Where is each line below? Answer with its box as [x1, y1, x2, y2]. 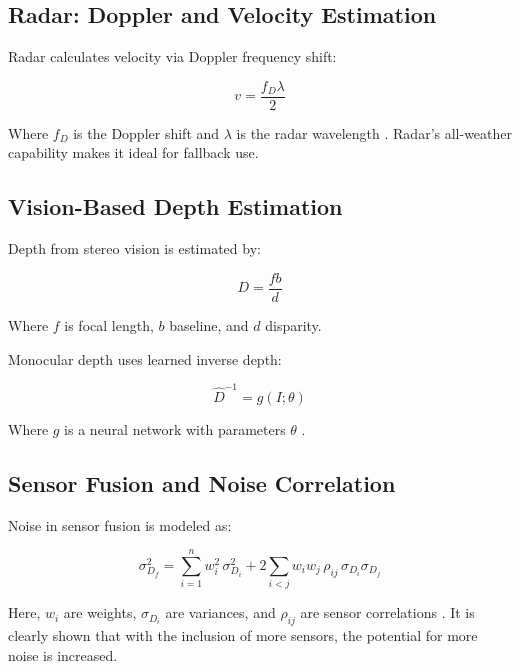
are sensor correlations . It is [300, 602, 475, 623]
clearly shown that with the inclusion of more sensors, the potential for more [8, 625, 478, 646]
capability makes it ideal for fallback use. [8, 142, 259, 163]
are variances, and [165, 602, 276, 623]
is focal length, [64, 314, 154, 335]
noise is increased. [8, 644, 118, 665]
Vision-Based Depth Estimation [8, 191, 343, 222]
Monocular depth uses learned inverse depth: [8, 348, 282, 369]
